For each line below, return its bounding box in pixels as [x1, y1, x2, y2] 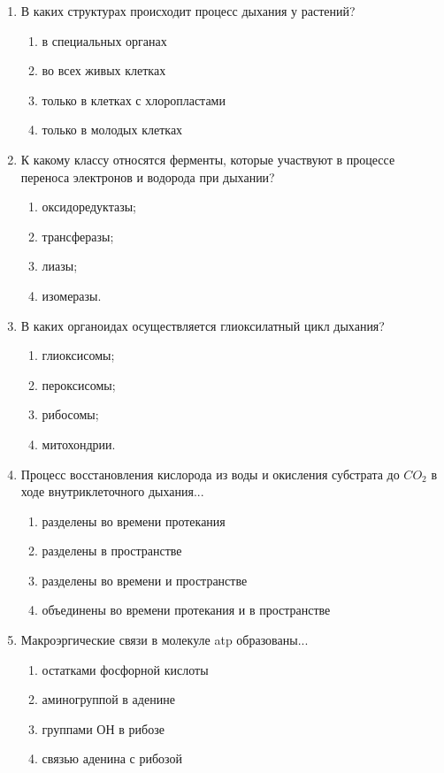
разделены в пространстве [42, 541, 182, 560]
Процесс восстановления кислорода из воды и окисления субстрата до [20, 464, 400, 483]
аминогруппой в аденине [42, 690, 175, 708]
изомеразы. [42, 286, 102, 304]
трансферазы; [42, 226, 114, 245]
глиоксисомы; [42, 346, 115, 364]
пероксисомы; [42, 375, 116, 394]
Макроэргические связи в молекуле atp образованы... [20, 631, 309, 649]
